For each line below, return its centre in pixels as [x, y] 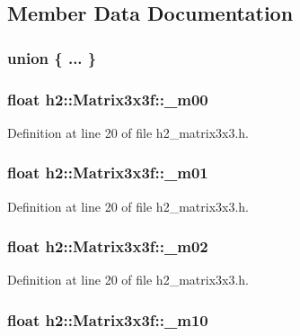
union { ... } [52, 57]
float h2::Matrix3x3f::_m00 [108, 99]
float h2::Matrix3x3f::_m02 [108, 246]
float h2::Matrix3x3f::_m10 [108, 319]
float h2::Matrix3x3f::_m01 [108, 173]
